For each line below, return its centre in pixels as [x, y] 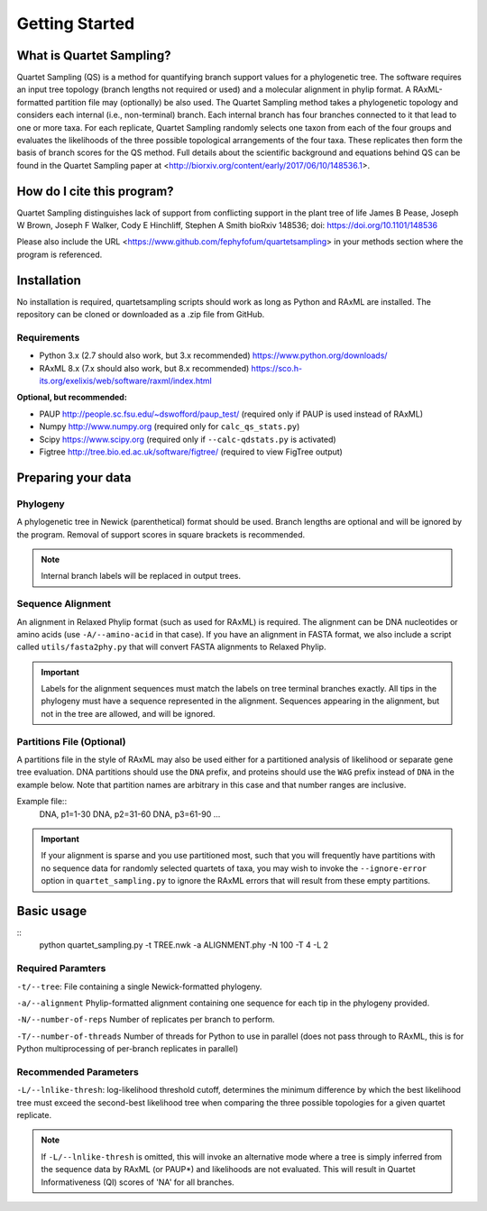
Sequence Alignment [64, 604]
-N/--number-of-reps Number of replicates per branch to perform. [146, 1020]
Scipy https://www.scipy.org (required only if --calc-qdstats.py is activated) [188, 439]
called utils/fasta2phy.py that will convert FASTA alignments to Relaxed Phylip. [171, 647]
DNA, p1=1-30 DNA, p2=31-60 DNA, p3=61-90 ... [130, 814]
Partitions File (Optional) [71, 741]
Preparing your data [74, 477]
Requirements [48, 337]
